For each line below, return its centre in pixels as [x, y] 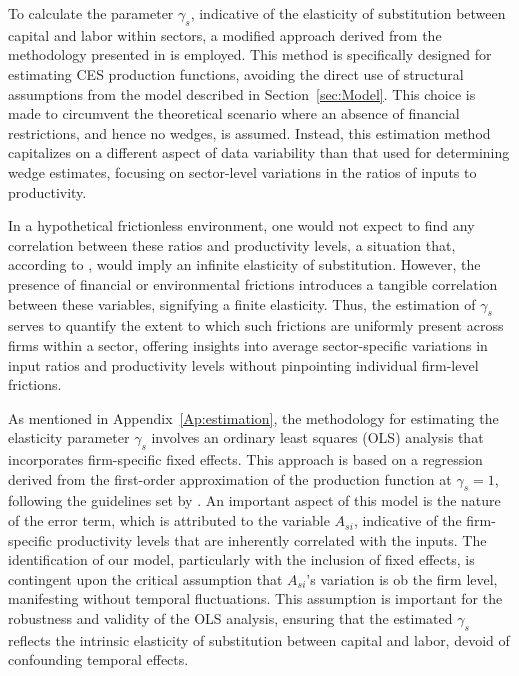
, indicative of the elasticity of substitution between [348, 13]
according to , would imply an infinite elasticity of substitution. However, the [244, 264]
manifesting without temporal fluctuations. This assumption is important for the [255, 598]
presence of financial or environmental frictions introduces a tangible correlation [253, 283]
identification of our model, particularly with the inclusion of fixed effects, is [241, 559]
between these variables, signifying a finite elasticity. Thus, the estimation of [242, 303]
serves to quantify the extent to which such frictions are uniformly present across [256, 325]
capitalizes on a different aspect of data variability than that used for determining [259, 152]
